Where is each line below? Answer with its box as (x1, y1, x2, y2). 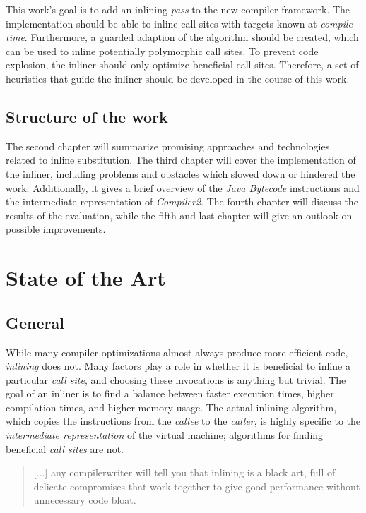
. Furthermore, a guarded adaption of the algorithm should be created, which (24, 30, 359, 44)
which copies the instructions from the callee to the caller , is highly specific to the (6, 414, 361, 428)
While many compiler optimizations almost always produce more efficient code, (6, 344, 348, 359)
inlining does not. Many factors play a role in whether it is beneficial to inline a (6, 358, 350, 373)
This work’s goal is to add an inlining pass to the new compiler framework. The (6, 2, 350, 16)
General (6, 311, 64, 333)
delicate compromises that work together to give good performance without (33, 478, 360, 493)
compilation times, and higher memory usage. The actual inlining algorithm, (6, 399, 337, 414)
